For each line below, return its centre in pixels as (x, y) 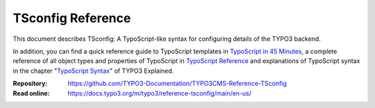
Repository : (30, 84)
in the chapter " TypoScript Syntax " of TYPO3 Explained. (93, 71)
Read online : (31, 93)
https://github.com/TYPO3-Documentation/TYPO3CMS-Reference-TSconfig (177, 84)
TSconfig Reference (72, 18)
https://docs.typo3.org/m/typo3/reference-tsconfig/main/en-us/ (160, 93)
